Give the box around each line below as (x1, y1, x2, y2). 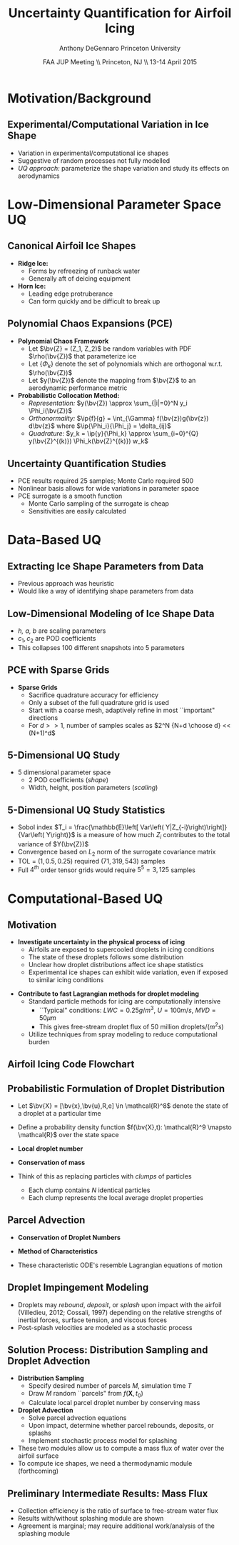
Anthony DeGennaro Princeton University (59, 44, 180, 52)
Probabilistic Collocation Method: (17, 391, 120, 400)
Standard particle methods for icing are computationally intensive (28, 997, 221, 1006)
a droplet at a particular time (17, 1109, 101, 1117)
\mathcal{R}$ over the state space (17, 1130, 119, 1139)
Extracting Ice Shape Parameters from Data (7, 560, 204, 572)
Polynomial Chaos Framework (17, 336, 109, 345)
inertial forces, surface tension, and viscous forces (17, 1316, 168, 1324)
